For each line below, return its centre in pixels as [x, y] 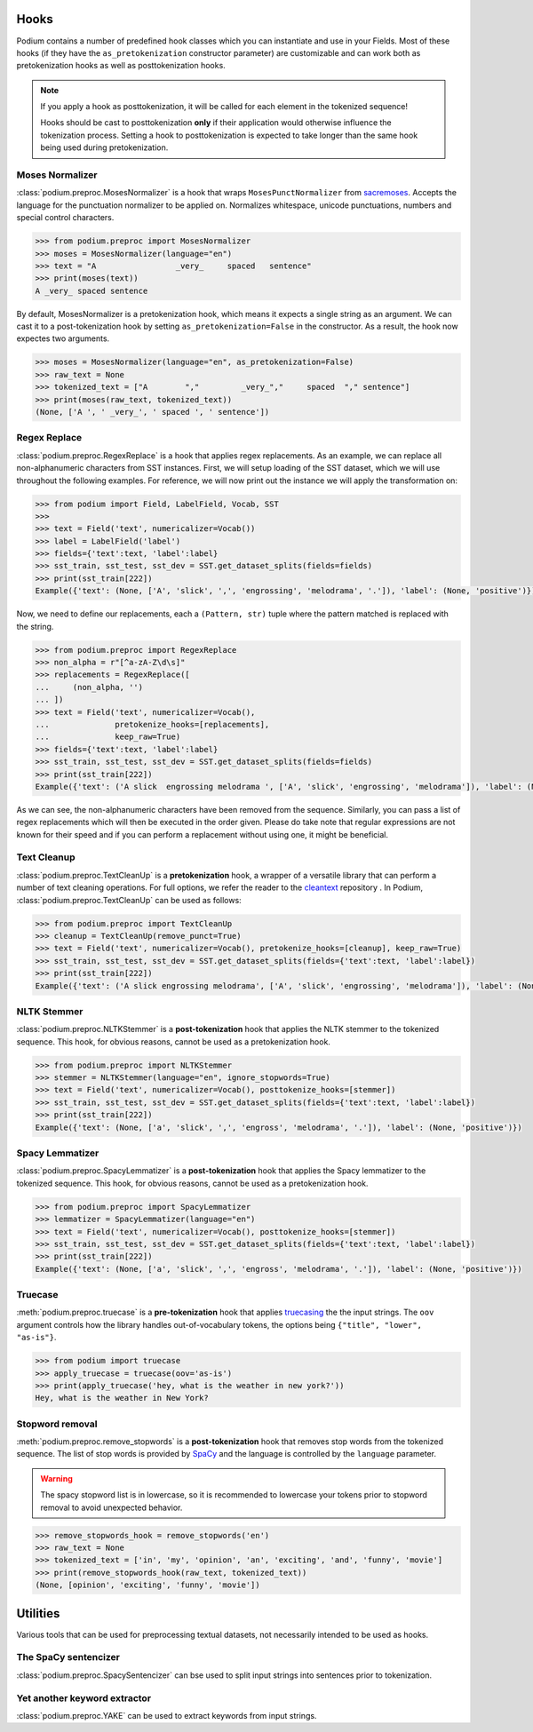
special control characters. [65, 218]
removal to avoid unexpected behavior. [111, 1507]
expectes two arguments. [63, 338]
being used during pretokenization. [104, 147]
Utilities [38, 1613]
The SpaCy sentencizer [68, 1657]
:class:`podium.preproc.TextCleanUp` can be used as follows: [129, 900]
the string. [35, 626]
